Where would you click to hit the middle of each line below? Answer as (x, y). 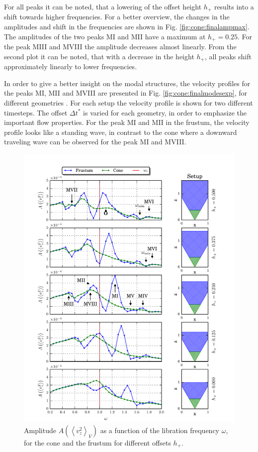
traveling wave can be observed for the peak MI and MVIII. (95, 142)
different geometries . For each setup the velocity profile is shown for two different (129, 102)
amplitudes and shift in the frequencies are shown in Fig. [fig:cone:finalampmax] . (127, 27)
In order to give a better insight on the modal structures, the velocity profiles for (127, 83)
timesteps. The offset (36, 112)
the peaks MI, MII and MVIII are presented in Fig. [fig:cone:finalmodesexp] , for (126, 93)
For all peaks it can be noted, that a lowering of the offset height (103, 6)
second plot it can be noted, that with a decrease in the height (99, 56)
